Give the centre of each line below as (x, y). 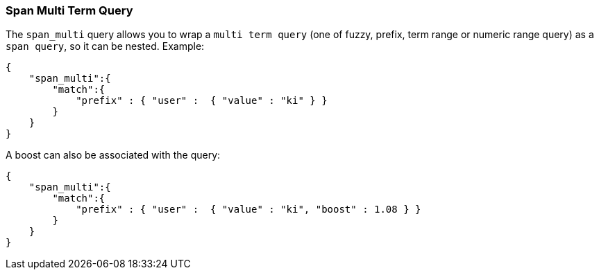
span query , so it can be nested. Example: (105, 46)
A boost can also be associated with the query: (113, 155)
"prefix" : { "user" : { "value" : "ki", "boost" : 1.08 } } (248, 210)
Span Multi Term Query (69, 10)
